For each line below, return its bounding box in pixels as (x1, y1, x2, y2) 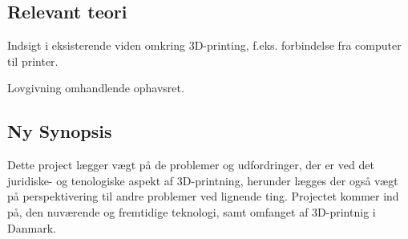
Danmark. (7, 219, 56, 236)
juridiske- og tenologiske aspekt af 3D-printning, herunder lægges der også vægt (7, 172, 398, 188)
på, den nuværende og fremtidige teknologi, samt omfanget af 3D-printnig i (7, 203, 376, 220)
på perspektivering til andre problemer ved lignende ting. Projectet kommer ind (7, 188, 399, 205)
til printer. (7, 52, 59, 69)
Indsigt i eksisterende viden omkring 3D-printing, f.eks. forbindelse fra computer (7, 37, 402, 54)
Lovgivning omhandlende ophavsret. (7, 79, 184, 96)
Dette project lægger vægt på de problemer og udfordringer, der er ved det (7, 156, 374, 173)
